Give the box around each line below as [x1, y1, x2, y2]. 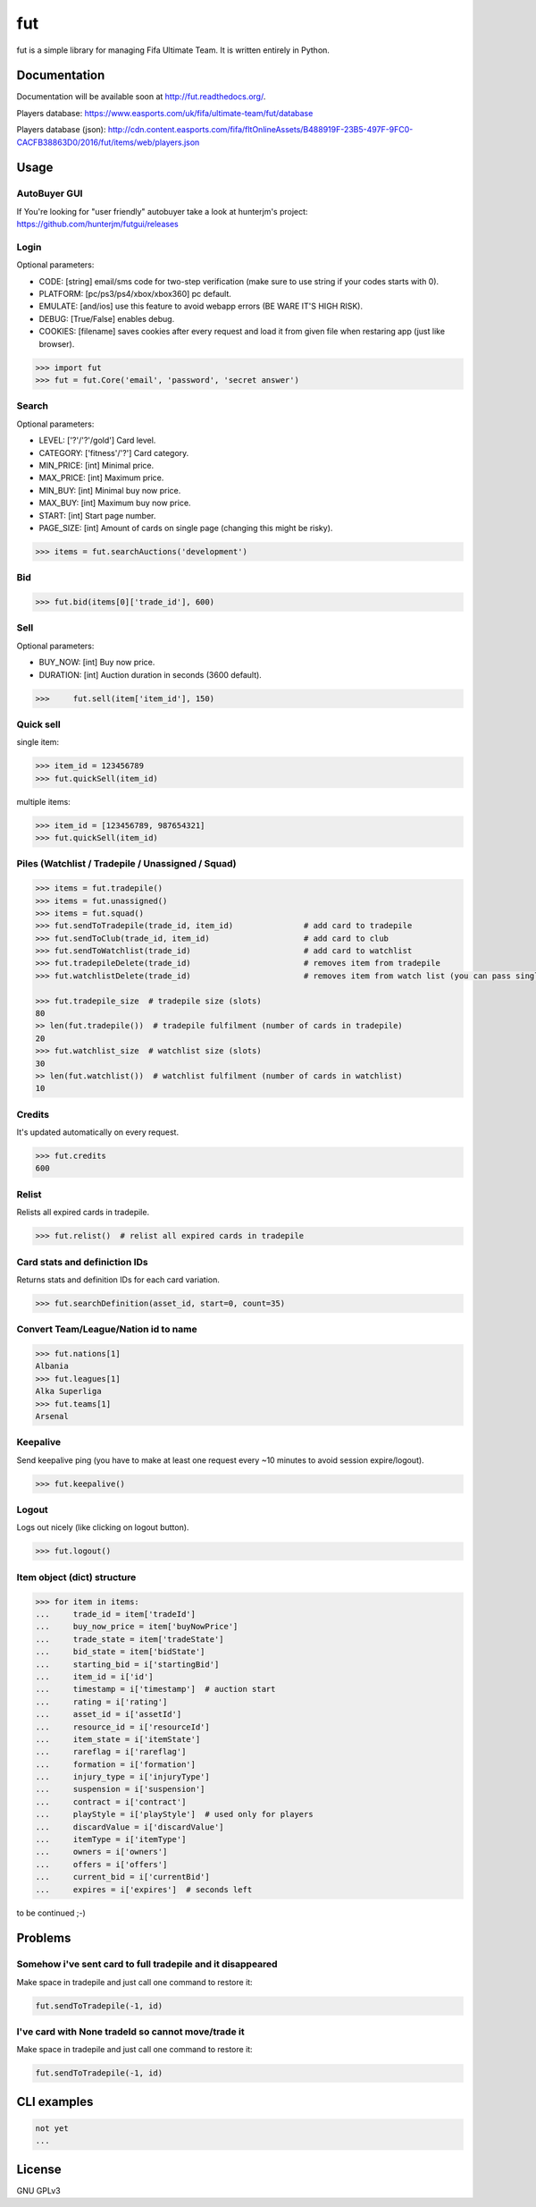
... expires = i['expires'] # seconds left [35, 1884, 253, 1895]
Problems [16, 1931, 71, 1946]
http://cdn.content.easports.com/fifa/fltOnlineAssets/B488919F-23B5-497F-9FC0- [107, 124, 414, 135]
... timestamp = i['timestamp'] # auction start [35, 1684, 276, 1695]
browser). [38, 338, 75, 349]
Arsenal [35, 1411, 69, 1422]
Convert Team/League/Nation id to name [16, 1323, 197, 1336]
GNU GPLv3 [16, 2185, 62, 2195]
